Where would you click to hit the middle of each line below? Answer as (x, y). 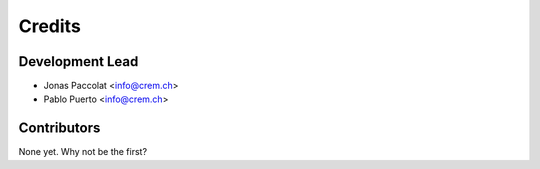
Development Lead (78, 61)
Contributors (59, 128)
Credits (50, 26)
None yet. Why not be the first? (83, 152)
